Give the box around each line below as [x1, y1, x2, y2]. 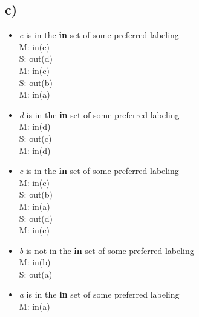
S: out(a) [19, 267, 53, 280]
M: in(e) [19, 40, 50, 53]
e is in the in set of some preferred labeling [19, 28, 179, 41]
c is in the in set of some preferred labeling [19, 164, 179, 177]
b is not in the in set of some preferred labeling [19, 244, 194, 256]
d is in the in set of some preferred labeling [19, 108, 180, 121]
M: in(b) [19, 256, 51, 269]
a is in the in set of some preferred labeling [19, 288, 180, 301]
